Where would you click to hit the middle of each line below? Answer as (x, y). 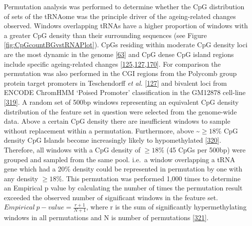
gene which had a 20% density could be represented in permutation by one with (123, 169)
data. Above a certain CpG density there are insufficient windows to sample (117, 121)
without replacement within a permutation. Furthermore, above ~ (102, 130)
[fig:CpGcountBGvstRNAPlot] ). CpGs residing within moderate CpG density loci (126, 45)
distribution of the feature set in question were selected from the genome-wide (120, 111)
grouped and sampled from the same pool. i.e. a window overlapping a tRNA (120, 159)
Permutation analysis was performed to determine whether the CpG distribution (124, 6)
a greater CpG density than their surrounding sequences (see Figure (106, 35)
